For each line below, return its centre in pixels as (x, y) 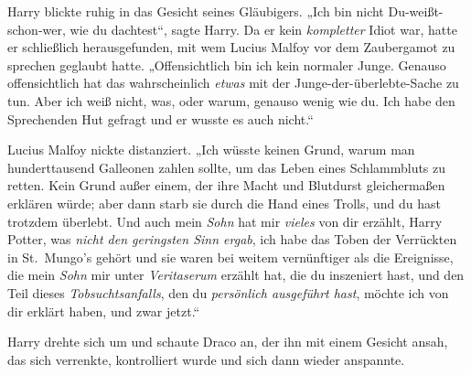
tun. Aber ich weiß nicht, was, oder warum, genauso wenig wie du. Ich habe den (231, 100)
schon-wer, (37, 29)
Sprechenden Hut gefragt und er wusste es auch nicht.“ (161, 118)
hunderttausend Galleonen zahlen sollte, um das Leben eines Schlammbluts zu (227, 167)
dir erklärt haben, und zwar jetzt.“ (104, 311)
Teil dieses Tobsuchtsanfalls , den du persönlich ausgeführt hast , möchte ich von (228, 292)
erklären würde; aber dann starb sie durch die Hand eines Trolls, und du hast (224, 203)
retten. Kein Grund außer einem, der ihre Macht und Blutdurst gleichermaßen (226, 185)
